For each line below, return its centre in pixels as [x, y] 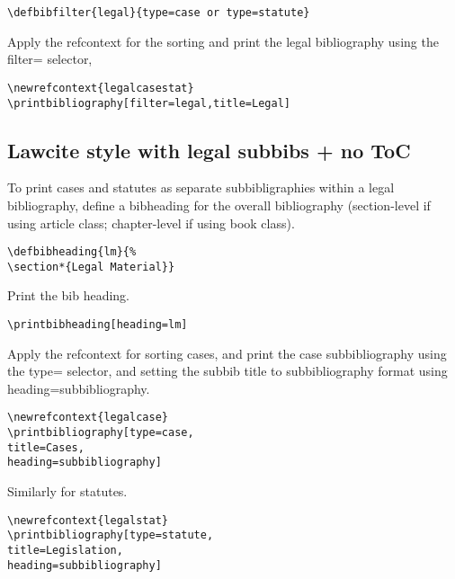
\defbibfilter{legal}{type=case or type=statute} [159, 13]
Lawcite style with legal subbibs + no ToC [209, 150]
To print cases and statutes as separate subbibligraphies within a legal [201, 187]
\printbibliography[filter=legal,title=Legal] [149, 103]
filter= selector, [50, 59]
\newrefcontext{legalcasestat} [101, 88]
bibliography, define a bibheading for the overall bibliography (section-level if [219, 205]
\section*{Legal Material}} [91, 267]
